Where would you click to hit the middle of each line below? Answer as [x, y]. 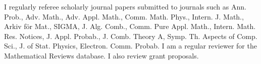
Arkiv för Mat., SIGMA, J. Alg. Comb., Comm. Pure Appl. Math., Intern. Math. [130, 26]
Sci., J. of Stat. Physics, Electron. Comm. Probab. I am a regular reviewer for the [130, 46]
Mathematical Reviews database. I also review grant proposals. [101, 55]
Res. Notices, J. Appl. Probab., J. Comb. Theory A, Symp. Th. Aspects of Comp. [131, 36]
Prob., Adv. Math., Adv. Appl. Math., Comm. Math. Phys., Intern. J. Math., [124, 16]
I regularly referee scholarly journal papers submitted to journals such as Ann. [125, 6]
